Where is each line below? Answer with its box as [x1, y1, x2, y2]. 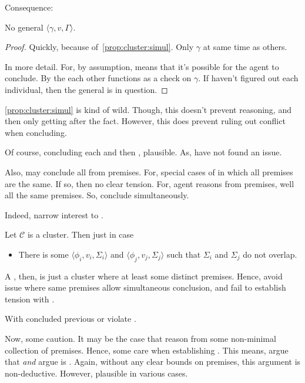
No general [5, 21, 43, 33]
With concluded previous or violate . [5, 312, 136, 325]
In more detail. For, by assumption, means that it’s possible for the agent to [5, 60, 279, 72]
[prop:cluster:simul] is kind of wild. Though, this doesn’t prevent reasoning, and [5, 103, 291, 115]
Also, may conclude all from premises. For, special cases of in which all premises [5, 165, 293, 178]
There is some [18, 248, 69, 260]
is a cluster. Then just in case [27, 228, 134, 241]
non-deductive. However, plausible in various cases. [5, 367, 188, 379]
